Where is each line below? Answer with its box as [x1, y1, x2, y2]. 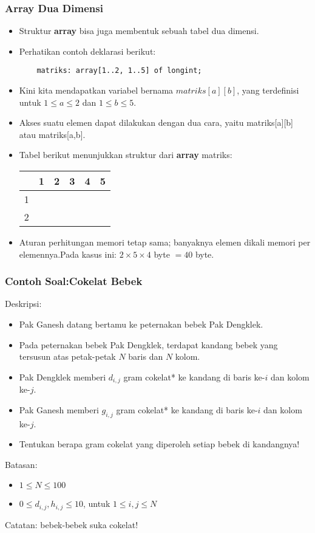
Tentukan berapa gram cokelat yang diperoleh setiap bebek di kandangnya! [19, 438, 300, 450]
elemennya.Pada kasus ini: [19, 247, 117, 260]
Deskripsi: [5, 297, 42, 310]
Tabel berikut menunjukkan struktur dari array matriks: [19, 148, 232, 161]
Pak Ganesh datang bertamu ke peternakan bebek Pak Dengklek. [19, 318, 263, 331]
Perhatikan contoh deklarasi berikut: [19, 44, 156, 57]
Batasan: [5, 458, 38, 470]
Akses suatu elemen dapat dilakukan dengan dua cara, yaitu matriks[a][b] [19, 116, 293, 129]
